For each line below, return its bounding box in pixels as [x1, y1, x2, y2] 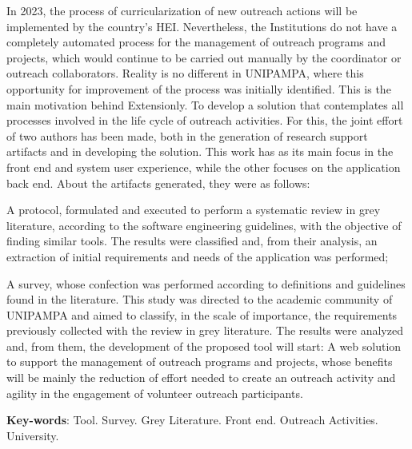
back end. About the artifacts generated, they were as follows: [6, 174, 310, 191]
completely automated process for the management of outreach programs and [6, 34, 386, 50]
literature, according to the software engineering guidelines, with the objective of [6, 217, 402, 233]
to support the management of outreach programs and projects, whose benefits [6, 353, 393, 370]
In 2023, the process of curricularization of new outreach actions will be [6, 2, 358, 18]
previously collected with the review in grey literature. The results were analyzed [6, 322, 403, 339]
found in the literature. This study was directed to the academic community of [6, 291, 393, 308]
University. [6, 427, 59, 443]
